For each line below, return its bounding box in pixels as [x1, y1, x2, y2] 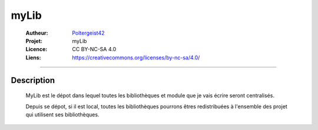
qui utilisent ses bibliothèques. [25, 111, 100, 118]
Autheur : [25, 29, 48, 36]
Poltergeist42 [72, 29, 105, 36]
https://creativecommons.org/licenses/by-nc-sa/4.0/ [72, 54, 200, 61]
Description [11, 75, 55, 85]
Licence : [25, 46, 48, 53]
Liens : [25, 54, 41, 61]
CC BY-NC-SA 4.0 [72, 46, 117, 53]
